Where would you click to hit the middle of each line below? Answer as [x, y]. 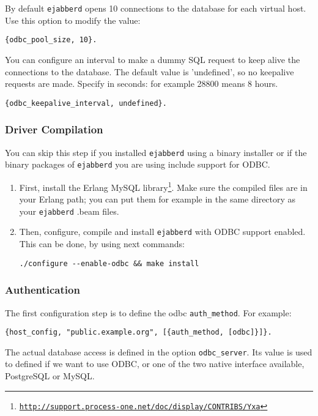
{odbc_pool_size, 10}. [51, 40]
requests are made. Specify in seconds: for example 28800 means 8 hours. [142, 84]
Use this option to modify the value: [73, 20]
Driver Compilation [54, 129]
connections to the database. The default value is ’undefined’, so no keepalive [150, 71]
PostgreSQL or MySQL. [50, 376]
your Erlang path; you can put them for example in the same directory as [157, 199]
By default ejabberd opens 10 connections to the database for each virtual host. [156, 8]
